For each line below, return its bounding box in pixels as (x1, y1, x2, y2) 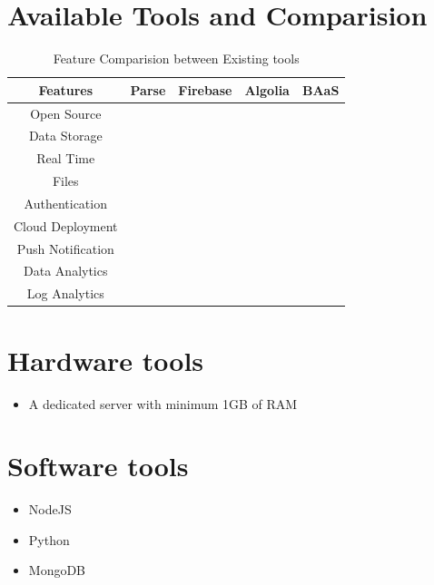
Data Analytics (24, 261, 108, 280)
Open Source (30, 103, 102, 122)
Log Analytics (26, 284, 104, 303)
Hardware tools (7, 341, 204, 378)
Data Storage (28, 126, 103, 145)
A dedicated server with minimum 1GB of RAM (28, 394, 298, 413)
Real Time (36, 149, 95, 168)
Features (38, 80, 94, 99)
